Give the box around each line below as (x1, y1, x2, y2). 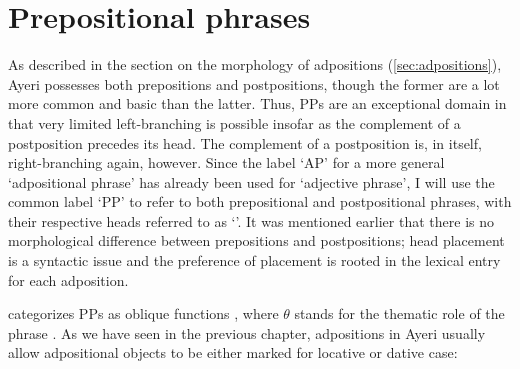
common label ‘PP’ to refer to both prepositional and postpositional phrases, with (8, 191, 512, 212)
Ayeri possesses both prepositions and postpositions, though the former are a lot (8, 73, 500, 94)
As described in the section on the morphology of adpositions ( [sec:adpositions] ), (8, 54, 502, 75)
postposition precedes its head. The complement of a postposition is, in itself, (8, 132, 482, 153)
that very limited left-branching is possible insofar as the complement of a (8, 112, 461, 133)
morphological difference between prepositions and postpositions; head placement (8, 230, 505, 251)
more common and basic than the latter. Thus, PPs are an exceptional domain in (8, 93, 507, 114)
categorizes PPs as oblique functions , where (8, 303, 279, 324)
